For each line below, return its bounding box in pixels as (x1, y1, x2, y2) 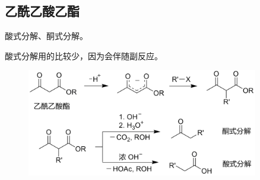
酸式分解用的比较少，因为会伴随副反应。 (5, 49, 163, 62)
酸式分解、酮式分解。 (5, 30, 88, 42)
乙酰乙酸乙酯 (5, 2, 80, 20)
